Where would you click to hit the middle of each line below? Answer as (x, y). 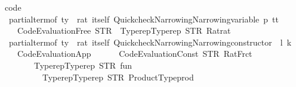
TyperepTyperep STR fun (83, 65)
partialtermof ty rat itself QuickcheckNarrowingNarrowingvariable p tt (144, 19)
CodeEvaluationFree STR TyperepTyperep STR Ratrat (124, 30)
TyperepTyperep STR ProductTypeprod (118, 77)
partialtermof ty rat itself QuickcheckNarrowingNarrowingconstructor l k (150, 42)
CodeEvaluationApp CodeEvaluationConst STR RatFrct (135, 54)
